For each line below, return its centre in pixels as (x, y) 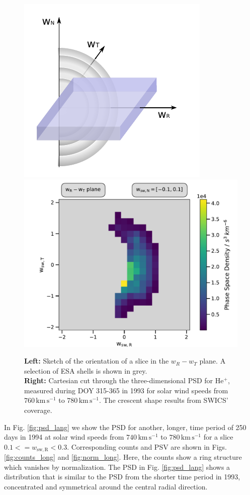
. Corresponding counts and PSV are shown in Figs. (147, 446)
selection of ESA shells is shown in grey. (86, 370)
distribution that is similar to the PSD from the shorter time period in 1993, (122, 477)
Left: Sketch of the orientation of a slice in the (97, 361)
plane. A (213, 361)
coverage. (38, 410)
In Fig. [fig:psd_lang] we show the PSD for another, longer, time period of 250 (125, 427)
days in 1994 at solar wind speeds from (64, 437)
